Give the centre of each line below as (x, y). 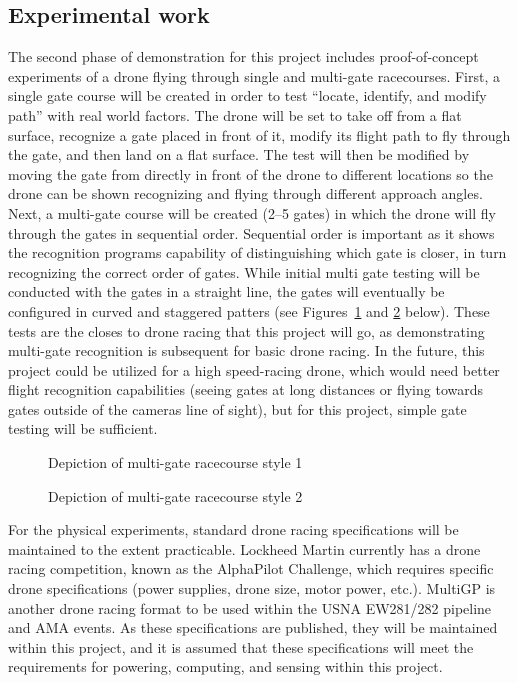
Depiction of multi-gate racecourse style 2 (175, 495)
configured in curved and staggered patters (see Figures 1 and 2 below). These (249, 310)
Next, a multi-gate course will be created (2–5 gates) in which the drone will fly (252, 212)
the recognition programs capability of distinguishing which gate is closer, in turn (257, 252)
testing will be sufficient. (83, 428)
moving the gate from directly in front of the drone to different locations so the (250, 173)
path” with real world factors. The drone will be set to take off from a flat (235, 114)
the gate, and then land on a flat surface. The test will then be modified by (239, 154)
